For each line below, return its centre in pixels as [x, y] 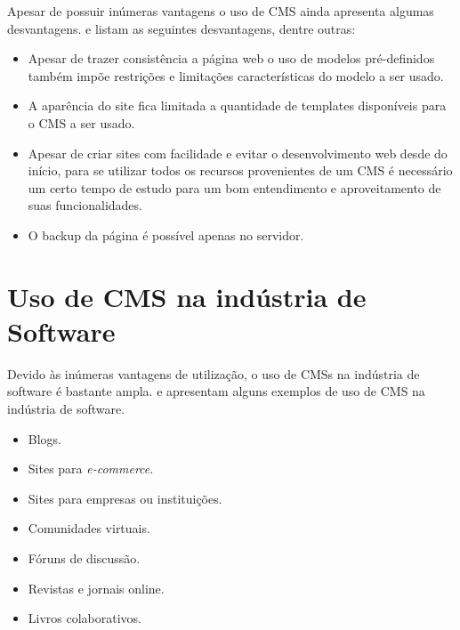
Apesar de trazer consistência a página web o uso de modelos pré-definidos [231, 58]
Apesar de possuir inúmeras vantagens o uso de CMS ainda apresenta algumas [221, 11]
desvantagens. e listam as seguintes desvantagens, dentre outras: [182, 28]
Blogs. [45, 438]
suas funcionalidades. [85, 205]
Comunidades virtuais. [89, 528]
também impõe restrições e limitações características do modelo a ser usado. [236, 75]
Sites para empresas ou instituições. [125, 498]
